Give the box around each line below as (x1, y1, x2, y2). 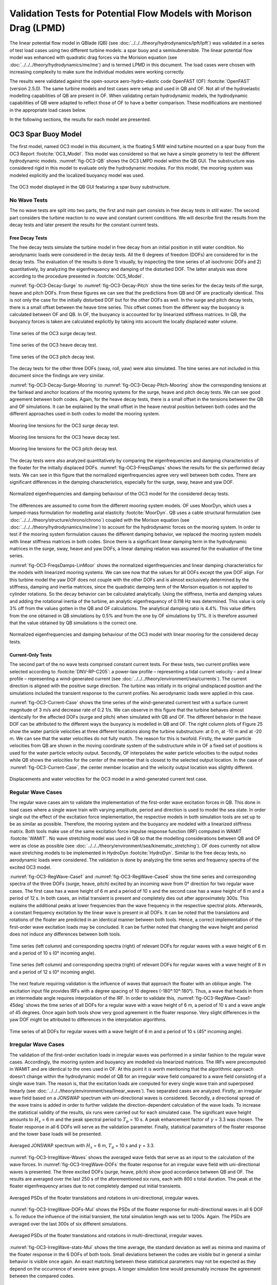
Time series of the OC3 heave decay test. (9, 342, 97, 348)
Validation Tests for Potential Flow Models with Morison (9, 8, 252, 19)
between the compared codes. (9, 1273, 74, 1279)
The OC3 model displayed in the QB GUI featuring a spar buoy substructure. (9, 184, 170, 190)
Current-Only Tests (9, 652, 52, 658)
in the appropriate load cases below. (9, 107, 87, 113)
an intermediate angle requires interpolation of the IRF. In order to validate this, (9, 995, 176, 1001)
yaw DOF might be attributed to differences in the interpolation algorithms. (9, 1017, 167, 1023)
